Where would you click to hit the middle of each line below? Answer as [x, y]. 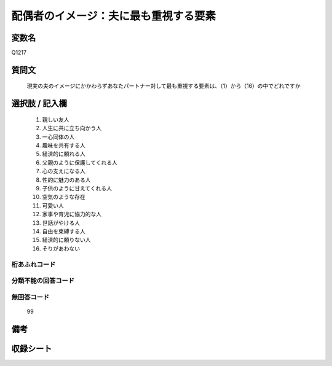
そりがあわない [61, 248]
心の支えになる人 [64, 171]
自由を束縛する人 [64, 231]
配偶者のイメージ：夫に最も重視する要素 [114, 16]
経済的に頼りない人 [66, 240]
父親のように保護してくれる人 [80, 162]
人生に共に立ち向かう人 [72, 128]
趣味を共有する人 [64, 146]
